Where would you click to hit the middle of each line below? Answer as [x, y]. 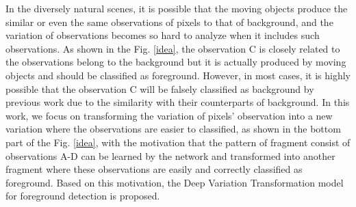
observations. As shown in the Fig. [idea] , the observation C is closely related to [173, 48]
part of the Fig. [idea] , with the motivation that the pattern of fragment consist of [178, 142]
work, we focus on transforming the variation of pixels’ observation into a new [169, 115]
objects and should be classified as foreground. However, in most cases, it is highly [178, 75]
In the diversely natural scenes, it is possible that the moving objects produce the [177, 8]
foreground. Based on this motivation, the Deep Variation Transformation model [175, 182]
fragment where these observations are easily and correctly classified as [154, 169]
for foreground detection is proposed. [83, 196]
